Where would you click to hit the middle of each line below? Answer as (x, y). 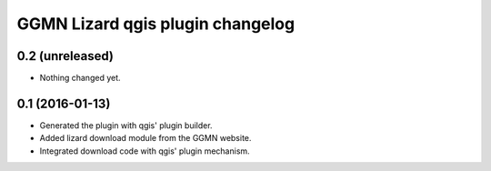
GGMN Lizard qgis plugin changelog (156, 24)
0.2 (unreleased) (65, 56)
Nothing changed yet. (80, 78)
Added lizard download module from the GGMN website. (145, 138)
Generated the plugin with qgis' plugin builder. (126, 125)
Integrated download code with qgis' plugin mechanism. (145, 151)
